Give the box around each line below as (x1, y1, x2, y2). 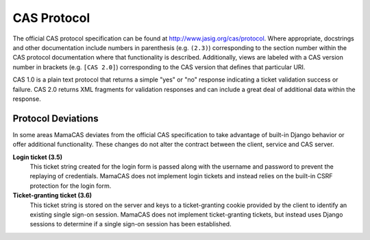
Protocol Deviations (12, 112, 99, 124)
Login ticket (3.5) (12, 153, 63, 161)
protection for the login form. (29, 182, 112, 190)
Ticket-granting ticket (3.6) (12, 191, 92, 200)
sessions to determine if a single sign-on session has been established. (29, 220, 232, 228)
